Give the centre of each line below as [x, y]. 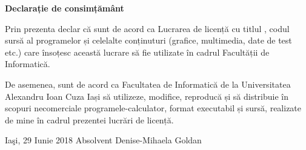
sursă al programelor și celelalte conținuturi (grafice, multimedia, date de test [148, 40]
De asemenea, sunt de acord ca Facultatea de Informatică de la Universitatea [148, 84]
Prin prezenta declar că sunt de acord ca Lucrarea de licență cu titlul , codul [147, 28]
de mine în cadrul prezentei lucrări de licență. [89, 119]
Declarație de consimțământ [65, 8]
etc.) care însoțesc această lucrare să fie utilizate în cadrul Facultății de [137, 52]
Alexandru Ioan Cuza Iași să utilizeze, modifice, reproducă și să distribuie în [147, 96]
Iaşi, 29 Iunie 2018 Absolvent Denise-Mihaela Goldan [103, 140]
